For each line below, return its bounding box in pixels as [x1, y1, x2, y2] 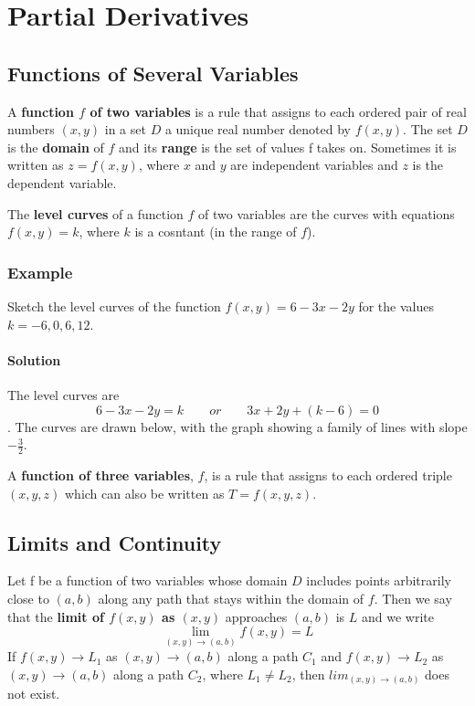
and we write [361, 606, 434, 626]
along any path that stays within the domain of [98, 588, 364, 607]
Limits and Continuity [7, 528, 222, 556]
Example [7, 260, 73, 283]
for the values [358, 296, 434, 315]
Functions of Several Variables [7, 58, 299, 87]
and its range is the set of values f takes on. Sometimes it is [118, 137, 457, 156]
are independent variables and [230, 155, 398, 174]
